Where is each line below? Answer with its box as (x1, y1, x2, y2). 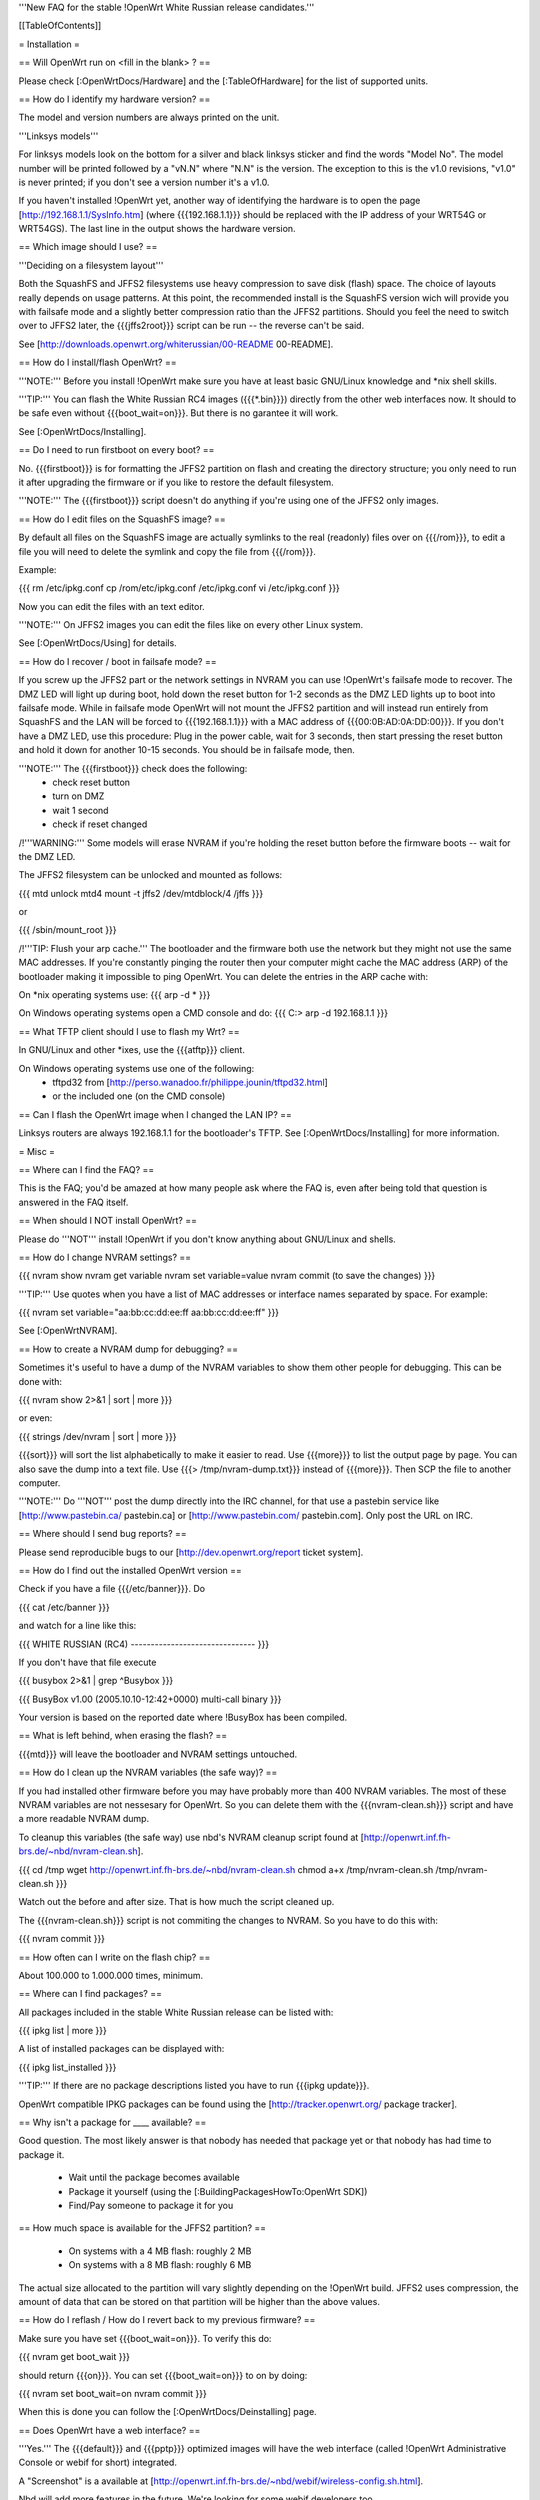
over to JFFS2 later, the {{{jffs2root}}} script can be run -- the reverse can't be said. (18, 320, 365, 332)
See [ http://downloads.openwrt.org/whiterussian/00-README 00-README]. (18, 338, 334, 350)
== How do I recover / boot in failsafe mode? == (18, 655, 217, 667)
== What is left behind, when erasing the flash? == (18, 1730, 228, 1742)
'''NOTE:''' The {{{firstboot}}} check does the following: (18, 762, 248, 774)
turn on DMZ (52, 790, 105, 802)
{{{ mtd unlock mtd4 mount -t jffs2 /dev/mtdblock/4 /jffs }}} (18, 887, 264, 899)
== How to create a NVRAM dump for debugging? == (18, 1343, 239, 1355)
